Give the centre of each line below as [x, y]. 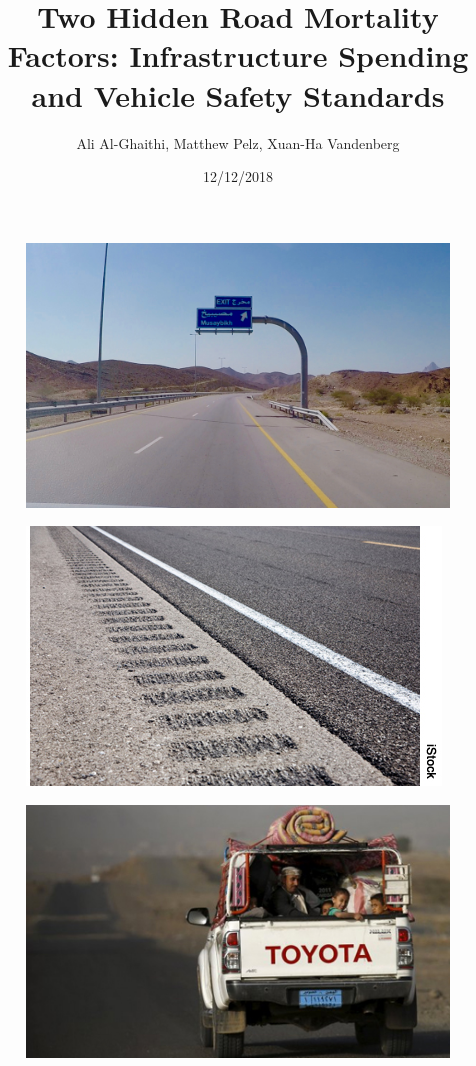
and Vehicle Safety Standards [238, 94]
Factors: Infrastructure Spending [238, 55]
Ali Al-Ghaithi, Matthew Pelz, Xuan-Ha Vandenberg [238, 142]
